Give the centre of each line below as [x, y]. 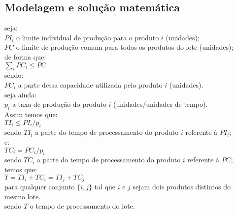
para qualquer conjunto [40, 186]
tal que [105, 186]
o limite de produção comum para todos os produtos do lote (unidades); [125, 47]
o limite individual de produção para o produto [88, 37]
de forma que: [25, 56]
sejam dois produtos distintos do [182, 186]
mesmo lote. [23, 196]
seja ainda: [21, 94]
